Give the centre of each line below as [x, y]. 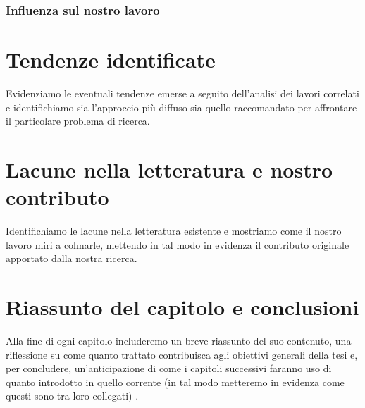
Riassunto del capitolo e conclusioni [182, 307]
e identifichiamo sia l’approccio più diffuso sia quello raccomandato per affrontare [181, 107]
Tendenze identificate [111, 60]
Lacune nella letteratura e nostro [169, 169]
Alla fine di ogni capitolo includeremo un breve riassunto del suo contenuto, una [179, 340]
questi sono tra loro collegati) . [72, 396]
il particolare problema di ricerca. [78, 121]
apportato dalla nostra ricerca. [72, 258]
